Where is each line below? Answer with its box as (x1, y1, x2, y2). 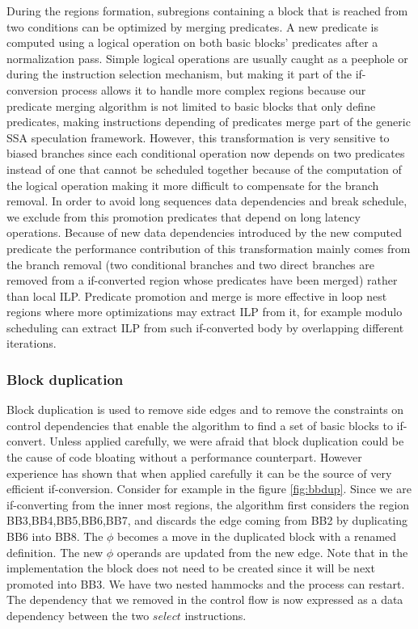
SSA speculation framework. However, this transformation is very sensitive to (6, 129, 390, 146)
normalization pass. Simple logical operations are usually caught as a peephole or (6, 49, 408, 66)
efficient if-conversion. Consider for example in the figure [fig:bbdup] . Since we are (6, 480, 412, 497)
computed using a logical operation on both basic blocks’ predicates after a (6, 34, 378, 51)
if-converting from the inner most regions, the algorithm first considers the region (6, 496, 410, 513)
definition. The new (6, 543, 103, 560)
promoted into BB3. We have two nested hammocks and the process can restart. (6, 575, 405, 592)
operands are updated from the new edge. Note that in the (116, 543, 408, 560)
